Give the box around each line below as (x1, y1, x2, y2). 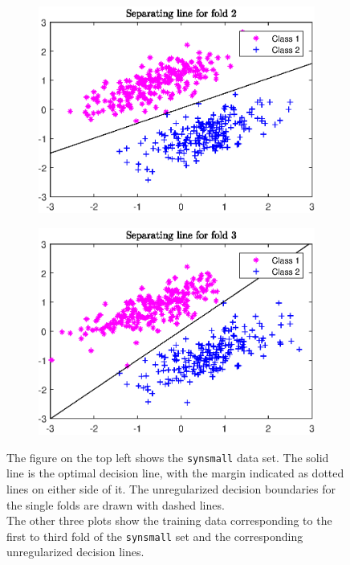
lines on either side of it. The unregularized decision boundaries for (6, 480, 336, 497)
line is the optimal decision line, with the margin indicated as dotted (6, 465, 344, 481)
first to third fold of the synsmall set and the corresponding (6, 527, 303, 544)
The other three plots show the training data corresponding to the (6, 512, 332, 529)
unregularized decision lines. (6, 543, 144, 560)
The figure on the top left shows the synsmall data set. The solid (6, 448, 329, 465)
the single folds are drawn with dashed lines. (6, 496, 225, 513)
